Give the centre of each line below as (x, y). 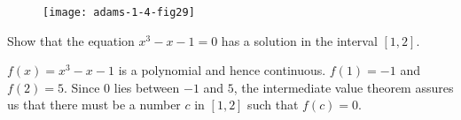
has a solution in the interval (299, 40)
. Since (82, 87)
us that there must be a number (94, 105)
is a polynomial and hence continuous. (222, 70)
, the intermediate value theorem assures (344, 87)
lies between (147, 87)
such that (273, 105)
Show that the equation (71, 40)
